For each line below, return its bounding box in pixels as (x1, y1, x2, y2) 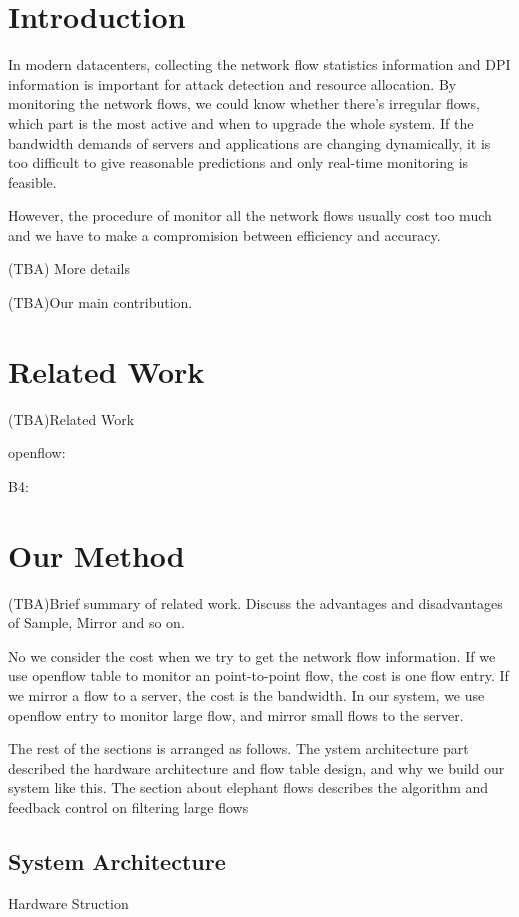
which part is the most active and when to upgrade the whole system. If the (8, 112, 474, 133)
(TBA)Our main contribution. (8, 292, 193, 313)
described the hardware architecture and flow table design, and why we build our (8, 757, 505, 778)
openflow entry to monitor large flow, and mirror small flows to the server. (8, 704, 464, 725)
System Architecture (8, 846, 226, 877)
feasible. (8, 171, 57, 192)
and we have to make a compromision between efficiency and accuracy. (8, 224, 441, 245)
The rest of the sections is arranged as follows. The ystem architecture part (8, 738, 469, 759)
